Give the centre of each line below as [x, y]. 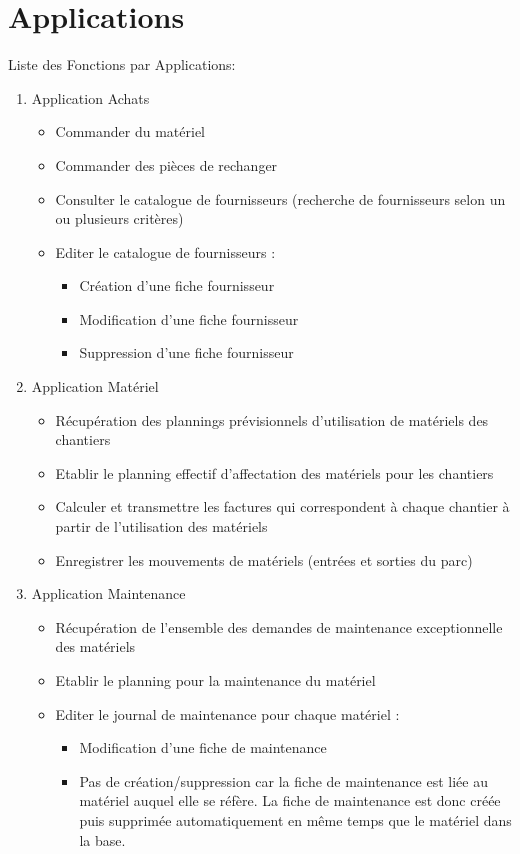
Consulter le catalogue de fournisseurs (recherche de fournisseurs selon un [280, 198]
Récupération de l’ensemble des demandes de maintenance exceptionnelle [279, 626]
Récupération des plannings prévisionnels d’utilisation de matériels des [272, 419]
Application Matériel [95, 386]
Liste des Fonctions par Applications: [122, 64]
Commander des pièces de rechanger [166, 164]
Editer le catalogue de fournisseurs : [165, 251]
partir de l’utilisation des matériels [161, 526]
